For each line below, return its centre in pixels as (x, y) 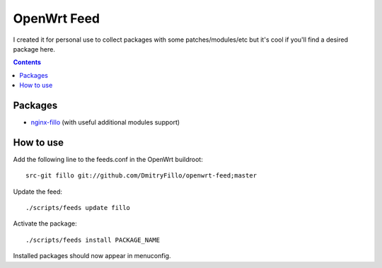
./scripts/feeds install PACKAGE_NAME (93, 240)
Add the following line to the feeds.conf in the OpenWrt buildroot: (108, 159)
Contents (27, 62)
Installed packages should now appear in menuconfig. (92, 256)
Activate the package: (45, 223)
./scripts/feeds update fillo (78, 208)
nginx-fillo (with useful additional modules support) (105, 122)
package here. (34, 49)
